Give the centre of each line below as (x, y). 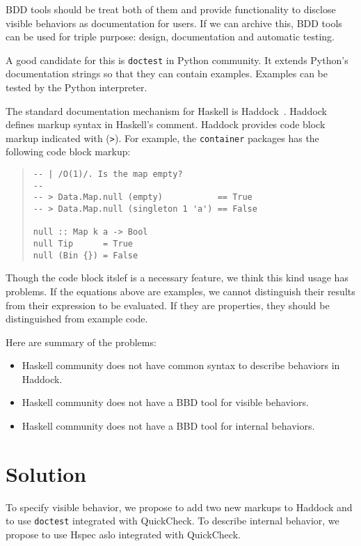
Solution (46, 473)
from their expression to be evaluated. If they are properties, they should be (168, 305)
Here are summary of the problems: (81, 342)
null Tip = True (83, 244)
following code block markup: (68, 151)
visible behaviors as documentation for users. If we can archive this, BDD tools (174, 23)
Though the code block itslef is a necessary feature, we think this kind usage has (177, 278)
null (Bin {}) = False (86, 255)
